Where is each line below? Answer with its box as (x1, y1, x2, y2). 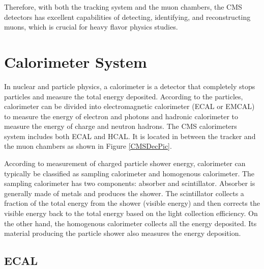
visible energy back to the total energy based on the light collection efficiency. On (4, 208, 258, 219)
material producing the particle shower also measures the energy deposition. (4, 228, 241, 238)
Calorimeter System (4, 51, 147, 72)
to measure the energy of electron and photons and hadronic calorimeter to (4, 111, 239, 121)
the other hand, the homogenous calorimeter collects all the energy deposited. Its (4, 218, 257, 228)
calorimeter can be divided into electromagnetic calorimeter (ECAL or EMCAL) (4, 101, 255, 112)
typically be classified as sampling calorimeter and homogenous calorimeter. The (4, 168, 255, 178)
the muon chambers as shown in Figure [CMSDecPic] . (4, 141, 172, 151)
